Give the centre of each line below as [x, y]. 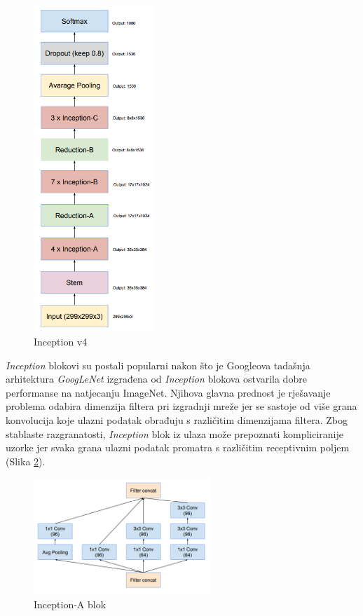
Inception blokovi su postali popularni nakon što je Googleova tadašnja [158, 365]
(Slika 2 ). [26, 461]
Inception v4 [61, 341]
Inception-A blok [70, 604]
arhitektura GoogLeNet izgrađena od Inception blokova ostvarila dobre [156, 379]
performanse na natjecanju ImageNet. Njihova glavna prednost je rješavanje [168, 392]
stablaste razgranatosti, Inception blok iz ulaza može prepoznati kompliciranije [175, 433]
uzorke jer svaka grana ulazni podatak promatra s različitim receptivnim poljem [178, 447]
